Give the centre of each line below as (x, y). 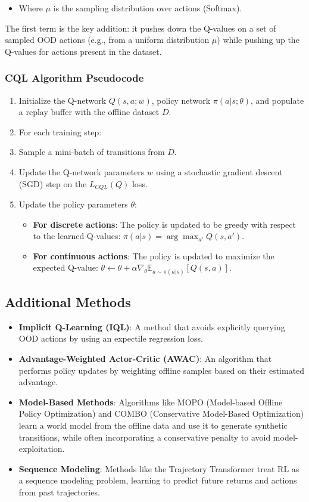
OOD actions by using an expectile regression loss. (111, 338)
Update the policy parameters (73, 204)
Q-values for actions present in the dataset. (83, 51)
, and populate (277, 100)
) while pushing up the (258, 40)
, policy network (181, 100)
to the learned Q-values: (77, 236)
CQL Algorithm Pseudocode (74, 78)
